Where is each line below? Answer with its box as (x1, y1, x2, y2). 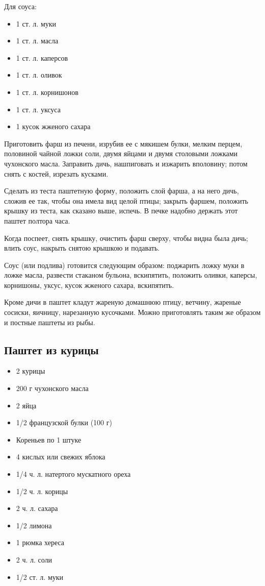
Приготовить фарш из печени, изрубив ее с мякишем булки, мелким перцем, (4, 138, 243, 149)
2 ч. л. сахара (16, 503, 58, 514)
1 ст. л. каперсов (16, 52, 68, 63)
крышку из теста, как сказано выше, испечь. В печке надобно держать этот (4, 205, 238, 216)
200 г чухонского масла (16, 383, 89, 394)
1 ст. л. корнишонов (16, 86, 78, 97)
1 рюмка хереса (16, 537, 65, 548)
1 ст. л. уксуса (16, 104, 61, 114)
